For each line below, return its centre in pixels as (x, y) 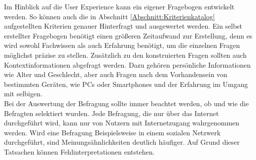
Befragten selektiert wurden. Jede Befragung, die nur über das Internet (111, 113)
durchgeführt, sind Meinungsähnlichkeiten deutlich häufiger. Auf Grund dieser (122, 142)
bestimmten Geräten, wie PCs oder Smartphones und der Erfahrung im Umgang (126, 84)
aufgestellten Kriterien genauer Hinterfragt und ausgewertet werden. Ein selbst (123, 26)
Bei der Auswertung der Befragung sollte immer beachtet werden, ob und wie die (127, 103)
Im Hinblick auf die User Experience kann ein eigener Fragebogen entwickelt (119, 6)
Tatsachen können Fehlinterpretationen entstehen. (79, 151)
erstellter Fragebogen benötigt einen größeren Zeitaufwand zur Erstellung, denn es (128, 35)
